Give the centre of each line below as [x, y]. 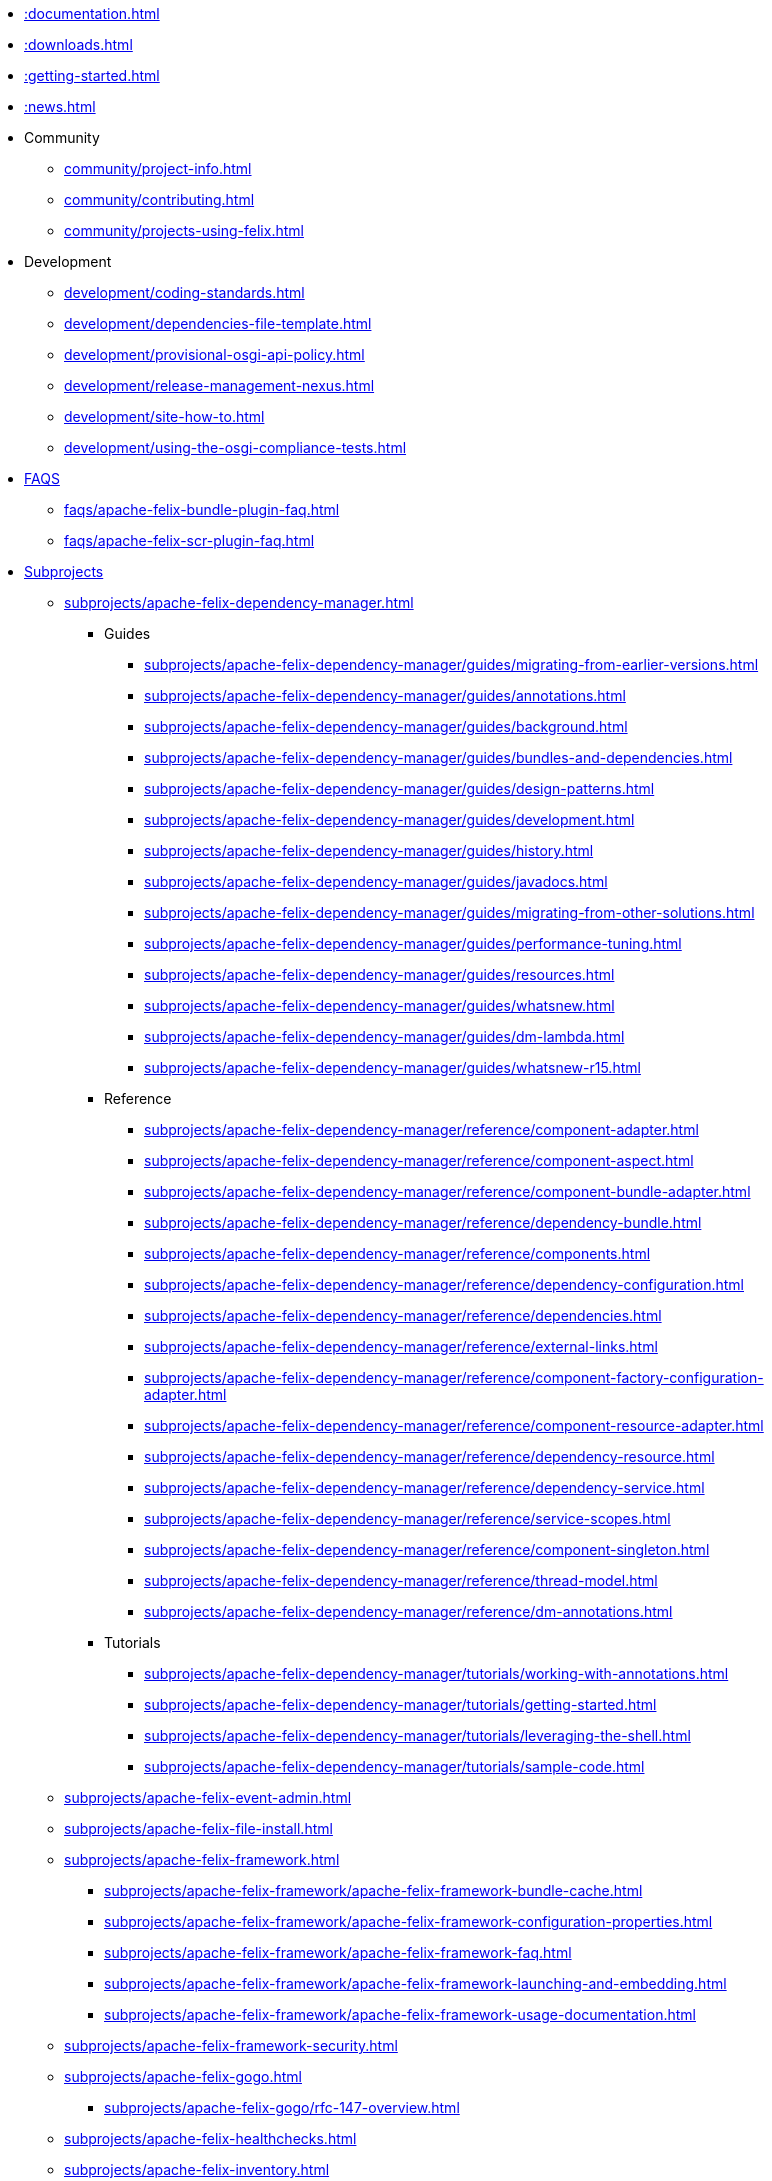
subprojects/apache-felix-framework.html [202, 1859]
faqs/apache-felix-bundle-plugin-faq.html [202, 509]
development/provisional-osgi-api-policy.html [214, 354]
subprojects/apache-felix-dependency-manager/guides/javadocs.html [376, 881]
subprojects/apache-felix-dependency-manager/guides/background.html [386, 726]
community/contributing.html [159, 199]
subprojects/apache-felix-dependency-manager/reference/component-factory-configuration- [454, 1377]
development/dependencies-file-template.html [218, 323]
